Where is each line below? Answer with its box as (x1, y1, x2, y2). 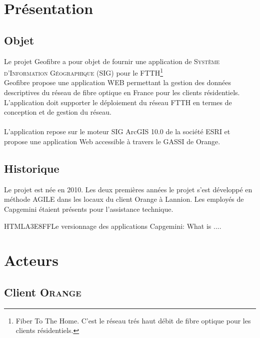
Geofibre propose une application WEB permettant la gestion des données (4, 77, 231, 88)
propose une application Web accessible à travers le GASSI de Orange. (4, 136, 220, 146)
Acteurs (4, 250, 58, 270)
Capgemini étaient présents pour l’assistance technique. (4, 203, 173, 214)
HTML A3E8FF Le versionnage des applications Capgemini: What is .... (4, 220, 221, 231)
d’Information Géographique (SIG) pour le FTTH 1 (4, 66, 163, 78)
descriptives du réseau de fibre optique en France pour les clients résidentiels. (4, 87, 240, 98)
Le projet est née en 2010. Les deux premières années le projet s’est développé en (4, 184, 252, 194)
